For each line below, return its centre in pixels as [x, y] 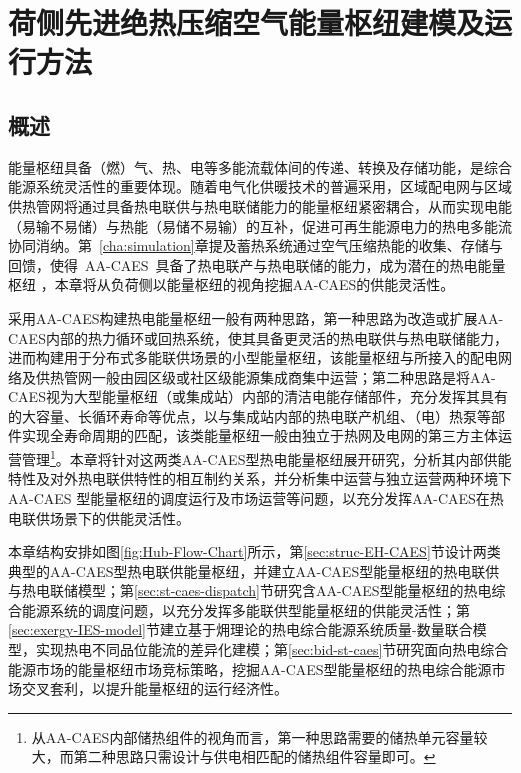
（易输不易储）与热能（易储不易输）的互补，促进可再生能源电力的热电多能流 [260, 225]
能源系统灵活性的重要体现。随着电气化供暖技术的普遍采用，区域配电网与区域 [260, 186]
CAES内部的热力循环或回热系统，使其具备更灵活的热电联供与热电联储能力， [258, 337]
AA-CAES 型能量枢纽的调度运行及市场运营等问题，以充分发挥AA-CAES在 [249, 497]
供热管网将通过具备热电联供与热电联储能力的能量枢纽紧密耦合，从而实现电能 [260, 205]
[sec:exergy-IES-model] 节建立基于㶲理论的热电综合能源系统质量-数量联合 [240, 629]
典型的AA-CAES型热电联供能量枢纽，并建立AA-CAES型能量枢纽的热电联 [247, 570]
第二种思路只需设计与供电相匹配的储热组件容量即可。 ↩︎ [254, 756]
